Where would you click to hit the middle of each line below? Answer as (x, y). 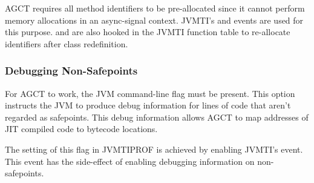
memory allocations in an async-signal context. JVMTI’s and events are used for (154, 20)
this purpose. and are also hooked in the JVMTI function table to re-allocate (148, 32)
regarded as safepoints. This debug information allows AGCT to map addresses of (157, 117)
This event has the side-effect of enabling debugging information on (130, 161)
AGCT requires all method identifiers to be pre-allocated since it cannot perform (155, 8)
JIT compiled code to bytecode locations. (81, 129)
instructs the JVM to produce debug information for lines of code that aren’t (148, 105)
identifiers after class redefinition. (67, 43)
